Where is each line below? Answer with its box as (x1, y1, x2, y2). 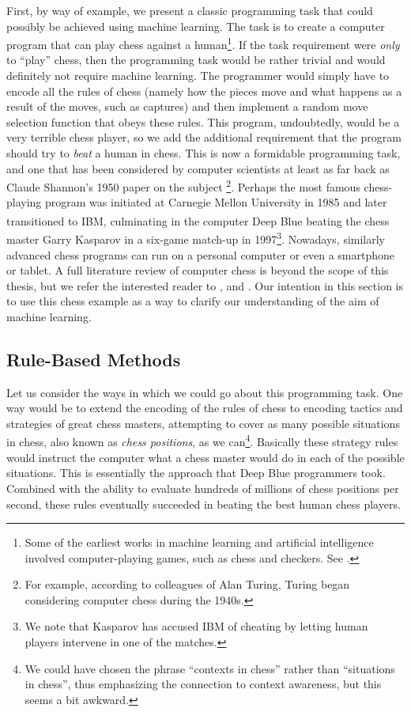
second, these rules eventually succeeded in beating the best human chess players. (6, 495, 401, 512)
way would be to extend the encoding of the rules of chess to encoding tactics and (6, 400, 403, 416)
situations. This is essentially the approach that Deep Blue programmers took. (6, 464, 386, 481)
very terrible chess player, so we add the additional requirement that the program (6, 129, 402, 146)
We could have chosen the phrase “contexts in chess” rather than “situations (25, 660, 395, 676)
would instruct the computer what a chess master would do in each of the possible (6, 449, 405, 465)
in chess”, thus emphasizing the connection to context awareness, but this (25, 676, 382, 692)
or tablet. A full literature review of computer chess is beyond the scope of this (6, 262, 389, 278)
